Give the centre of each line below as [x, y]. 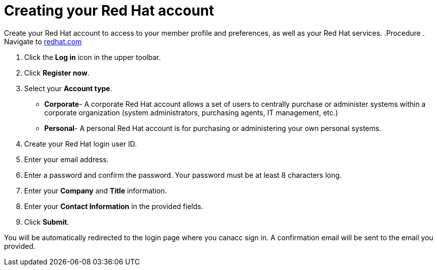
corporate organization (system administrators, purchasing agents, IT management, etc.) [191, 112]
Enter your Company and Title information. [96, 190]
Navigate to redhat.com [43, 41]
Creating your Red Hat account [109, 11]
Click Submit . [47, 222]
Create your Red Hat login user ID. [80, 144]
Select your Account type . [68, 88]
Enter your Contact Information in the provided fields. [114, 206]
